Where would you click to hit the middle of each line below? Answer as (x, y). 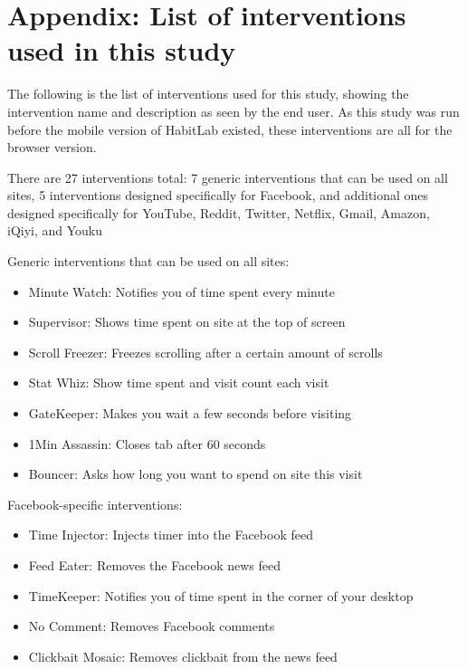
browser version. (52, 147)
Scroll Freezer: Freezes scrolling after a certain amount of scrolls (205, 352)
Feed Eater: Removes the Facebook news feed (155, 565)
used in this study (122, 50)
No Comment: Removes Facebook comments (152, 626)
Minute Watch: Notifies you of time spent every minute (181, 291)
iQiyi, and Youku (55, 230)
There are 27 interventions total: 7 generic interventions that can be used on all (228, 177)
